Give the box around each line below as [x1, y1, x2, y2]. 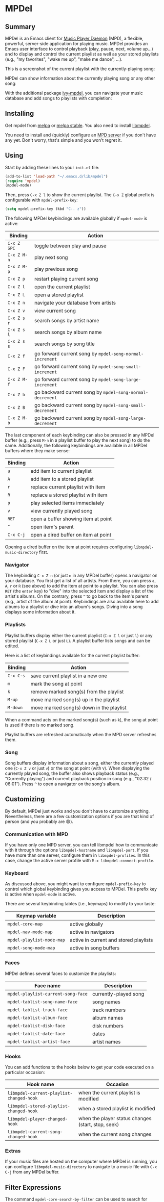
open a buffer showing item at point [30, 515, 112, 522]
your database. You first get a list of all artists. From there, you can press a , [5, 578, 156, 584]
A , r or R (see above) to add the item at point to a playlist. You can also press [5, 583, 158, 589]
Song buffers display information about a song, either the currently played [5, 760, 154, 766]
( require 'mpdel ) [5, 179, 41, 183]
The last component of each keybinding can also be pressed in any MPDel [5, 432, 155, 438]
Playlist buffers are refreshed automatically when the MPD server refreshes [5, 731, 157, 737]
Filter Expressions [5, 1183, 61, 1192]
